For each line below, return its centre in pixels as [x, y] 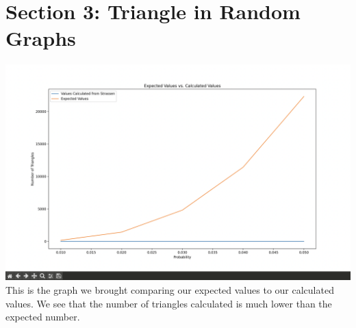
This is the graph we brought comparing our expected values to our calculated [170, 289]
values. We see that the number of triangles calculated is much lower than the [169, 303]
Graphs [41, 38]
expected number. [43, 317]
